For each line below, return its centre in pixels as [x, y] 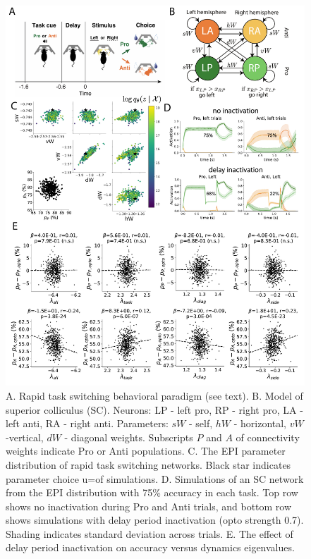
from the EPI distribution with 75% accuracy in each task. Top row [152, 492]
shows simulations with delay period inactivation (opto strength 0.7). [155, 520]
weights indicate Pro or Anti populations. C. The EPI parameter [146, 451]
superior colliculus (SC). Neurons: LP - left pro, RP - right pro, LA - [154, 409]
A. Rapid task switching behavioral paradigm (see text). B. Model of [154, 395]
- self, [201, 423]
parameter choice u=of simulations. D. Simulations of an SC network [155, 478]
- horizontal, [260, 423]
